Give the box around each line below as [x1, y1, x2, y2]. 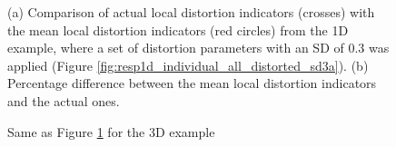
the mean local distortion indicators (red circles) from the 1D [7, 20, 349, 39]
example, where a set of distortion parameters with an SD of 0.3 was [7, 38, 390, 57]
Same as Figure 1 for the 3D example [7, 122, 215, 141]
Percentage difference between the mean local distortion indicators [7, 73, 377, 93]
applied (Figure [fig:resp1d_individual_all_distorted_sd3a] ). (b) [7, 55, 369, 74]
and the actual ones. [7, 91, 120, 110]
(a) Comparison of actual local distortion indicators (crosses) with [7, 3, 375, 21]
